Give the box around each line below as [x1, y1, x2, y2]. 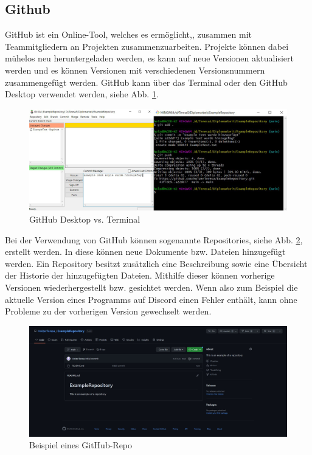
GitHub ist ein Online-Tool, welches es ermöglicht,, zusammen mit [5, 28, 252, 41]
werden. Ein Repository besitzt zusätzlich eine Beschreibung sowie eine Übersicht [5, 257, 308, 269]
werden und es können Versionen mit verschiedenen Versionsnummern [5, 63, 265, 76]
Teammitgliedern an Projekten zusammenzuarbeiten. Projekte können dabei [5, 40, 289, 52]
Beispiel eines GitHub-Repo [29, 439, 133, 451]
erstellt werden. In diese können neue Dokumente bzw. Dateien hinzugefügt [5, 245, 286, 258]
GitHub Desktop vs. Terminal [29, 213, 140, 226]
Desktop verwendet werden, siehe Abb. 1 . [5, 88, 159, 100]
